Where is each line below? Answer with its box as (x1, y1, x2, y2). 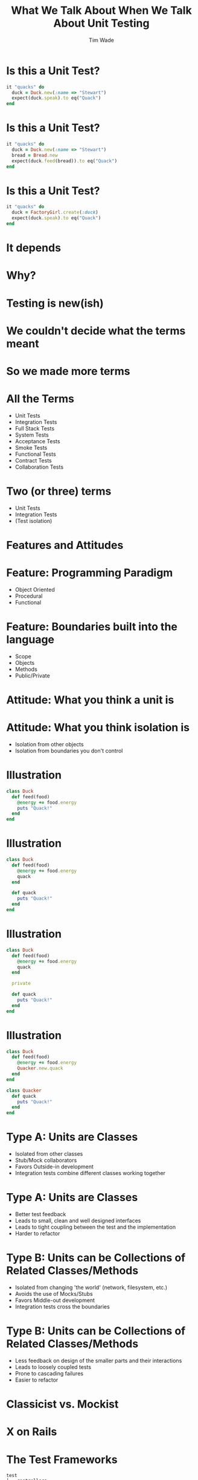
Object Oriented (14, 586, 56, 593)
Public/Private (14, 671, 50, 679)
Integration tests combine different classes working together (14, 1170, 166, 1177)
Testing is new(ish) (6, 296, 104, 310)
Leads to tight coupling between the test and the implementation (14, 1223, 176, 1231)
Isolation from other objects (14, 740, 84, 748)
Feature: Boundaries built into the (6, 620, 178, 634)
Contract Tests (14, 456, 53, 464)
